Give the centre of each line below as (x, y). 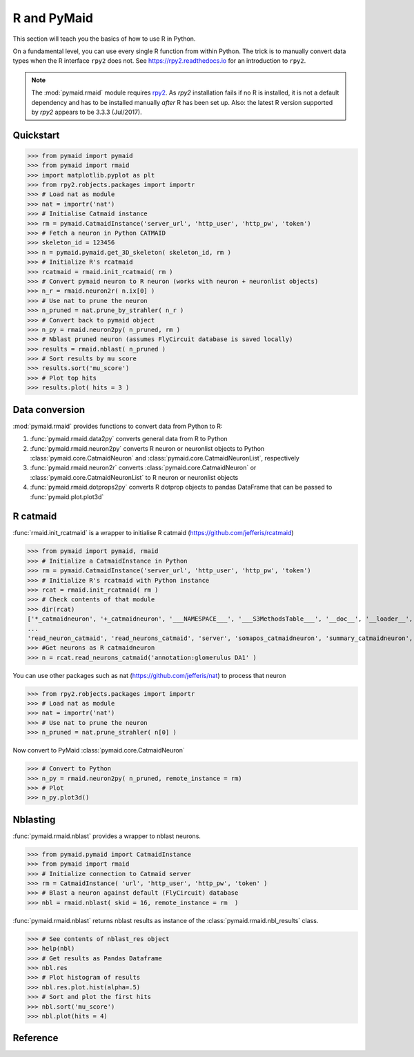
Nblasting (34, 819)
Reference (36, 1038)
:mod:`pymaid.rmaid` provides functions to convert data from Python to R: (118, 426)
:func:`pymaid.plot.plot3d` (67, 496)
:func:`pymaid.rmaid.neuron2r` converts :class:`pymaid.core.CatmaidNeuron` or (143, 468)
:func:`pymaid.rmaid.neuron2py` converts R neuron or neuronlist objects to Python (147, 448)
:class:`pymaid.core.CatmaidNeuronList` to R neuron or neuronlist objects (134, 477)
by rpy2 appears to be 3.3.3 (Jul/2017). (87, 112)
